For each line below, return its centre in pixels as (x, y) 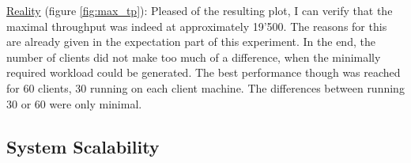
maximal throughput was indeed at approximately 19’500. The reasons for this (197, 26)
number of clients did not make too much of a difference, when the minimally (194, 57)
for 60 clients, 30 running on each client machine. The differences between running (205, 87)
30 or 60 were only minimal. (74, 103)
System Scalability (83, 146)
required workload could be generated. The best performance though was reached (204, 72)
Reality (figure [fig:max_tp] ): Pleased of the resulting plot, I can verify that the (200, 10)
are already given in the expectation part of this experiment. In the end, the (191, 42)
